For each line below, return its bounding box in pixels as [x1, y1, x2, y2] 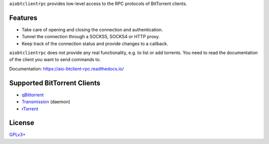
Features [9, 13, 37, 22]
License [9, 119, 34, 127]
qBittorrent [21, 92, 44, 98]
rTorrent [21, 106, 38, 112]
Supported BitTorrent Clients [9, 78, 101, 87]
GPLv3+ [9, 132, 26, 138]
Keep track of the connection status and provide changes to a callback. [21, 40, 168, 47]
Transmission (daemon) [21, 99, 71, 105]
